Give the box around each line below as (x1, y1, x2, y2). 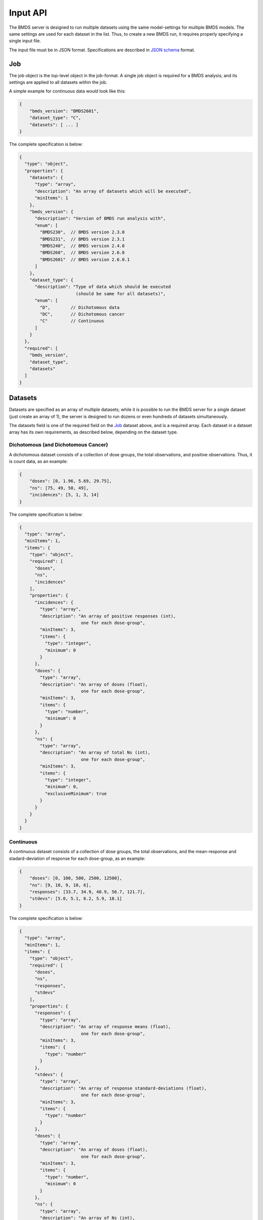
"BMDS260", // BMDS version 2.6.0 (39, 250, 125, 256)
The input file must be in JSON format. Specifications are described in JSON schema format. (9, 47, 195, 53)
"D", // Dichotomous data (39, 305, 120, 310)
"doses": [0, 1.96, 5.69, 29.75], (29, 478, 112, 484)
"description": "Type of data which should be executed (35, 284, 171, 290)
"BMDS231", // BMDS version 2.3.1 (39, 236, 125, 242)
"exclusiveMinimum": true (44, 791, 107, 796)
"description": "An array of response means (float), (39, 1024, 171, 1030)
